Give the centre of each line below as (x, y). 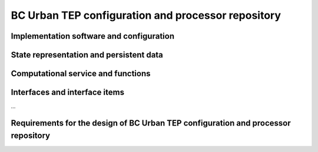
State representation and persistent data (87, 55)
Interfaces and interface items (68, 92)
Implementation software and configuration (93, 36)
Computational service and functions (81, 74)
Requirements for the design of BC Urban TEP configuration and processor (151, 123)
